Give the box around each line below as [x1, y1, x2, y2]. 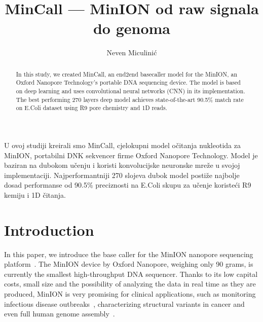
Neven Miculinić [106, 47, 157, 58]
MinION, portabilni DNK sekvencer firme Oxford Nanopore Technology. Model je [4, 150, 258, 160]
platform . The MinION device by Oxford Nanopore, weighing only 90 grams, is [4, 259, 253, 269]
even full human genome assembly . [4, 308, 115, 319]
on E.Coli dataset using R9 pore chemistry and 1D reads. [16, 103, 167, 112]
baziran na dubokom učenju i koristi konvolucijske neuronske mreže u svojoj [4, 160, 240, 170]
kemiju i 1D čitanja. [4, 189, 66, 200]
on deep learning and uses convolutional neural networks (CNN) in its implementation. [16, 87, 245, 95]
